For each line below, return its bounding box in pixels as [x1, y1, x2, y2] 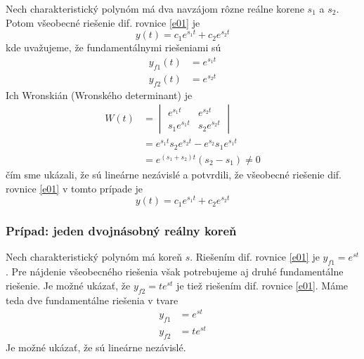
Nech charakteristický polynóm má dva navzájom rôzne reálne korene [6, 1, 304, 15]
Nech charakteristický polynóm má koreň [6, 249, 183, 264]
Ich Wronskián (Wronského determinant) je [6, 87, 193, 102]
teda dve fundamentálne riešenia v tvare [6, 292, 178, 307]
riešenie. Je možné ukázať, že [6, 278, 131, 292]
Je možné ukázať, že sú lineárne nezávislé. [6, 339, 186, 354]
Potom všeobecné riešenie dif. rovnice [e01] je [6, 15, 200, 30]
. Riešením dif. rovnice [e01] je [190, 249, 320, 264]
